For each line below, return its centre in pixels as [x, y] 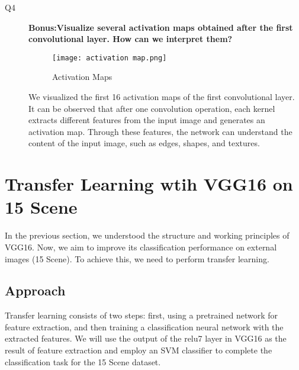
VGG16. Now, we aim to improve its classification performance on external [141, 247]
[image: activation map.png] [110, 58]
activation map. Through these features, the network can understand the [160, 131]
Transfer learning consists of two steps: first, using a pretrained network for [141, 315]
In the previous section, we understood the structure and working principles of [147, 235]
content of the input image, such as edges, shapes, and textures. [144, 143]
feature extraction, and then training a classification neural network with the [144, 326]
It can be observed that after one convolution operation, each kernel [152, 108]
